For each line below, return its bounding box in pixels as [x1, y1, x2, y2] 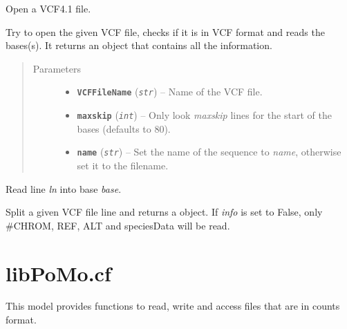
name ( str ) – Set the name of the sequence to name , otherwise [77, 144, 341, 159]
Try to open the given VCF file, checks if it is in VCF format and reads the [6, 24, 325, 39]
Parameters [32, 61, 81, 75]
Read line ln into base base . [6, 181, 122, 196]
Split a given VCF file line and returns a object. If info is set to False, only [6, 205, 323, 219]
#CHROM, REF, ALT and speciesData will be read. [6, 218, 230, 232]
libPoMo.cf [6, 258, 111, 287]
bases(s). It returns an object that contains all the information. [6, 38, 272, 53]
